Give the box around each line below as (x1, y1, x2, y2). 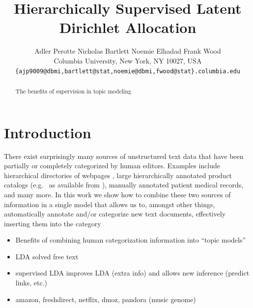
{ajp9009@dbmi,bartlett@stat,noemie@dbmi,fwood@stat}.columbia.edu (15, 67, 241, 75)
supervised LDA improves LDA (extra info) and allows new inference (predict (15, 268, 250, 278)
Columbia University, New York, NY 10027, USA (54, 55, 202, 65)
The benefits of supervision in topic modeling (15, 87, 131, 95)
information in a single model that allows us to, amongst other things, (4, 199, 215, 209)
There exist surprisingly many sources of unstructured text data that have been (4, 151, 244, 161)
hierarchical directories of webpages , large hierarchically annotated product (4, 170, 232, 180)
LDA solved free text (15, 251, 79, 261)
